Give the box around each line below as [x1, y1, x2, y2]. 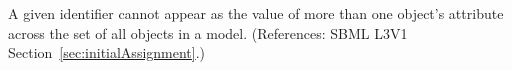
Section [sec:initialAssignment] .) [8, 42, 206, 63]
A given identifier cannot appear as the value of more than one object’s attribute [8, 3, 504, 23]
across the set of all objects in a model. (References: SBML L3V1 [8, 22, 408, 43]
